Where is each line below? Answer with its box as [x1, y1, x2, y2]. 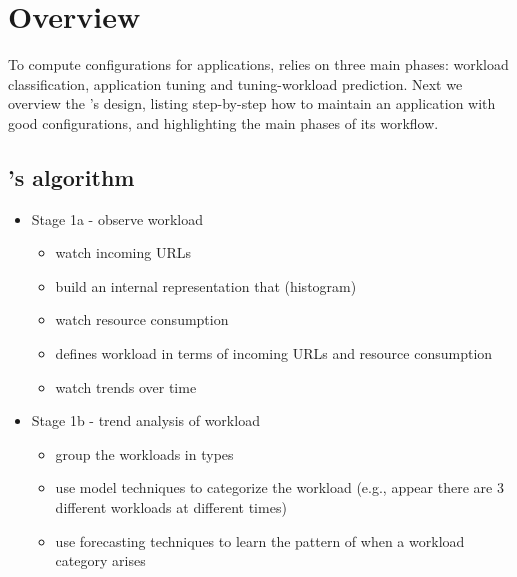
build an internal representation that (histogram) [55, 275, 357, 296]
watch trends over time [55, 376, 197, 397]
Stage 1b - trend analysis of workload [31, 410, 260, 431]
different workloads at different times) [55, 497, 287, 518]
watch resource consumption [55, 309, 229, 330]
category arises [55, 550, 146, 571]
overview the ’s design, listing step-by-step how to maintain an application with [8, 93, 496, 114]
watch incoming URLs [55, 242, 191, 263]
